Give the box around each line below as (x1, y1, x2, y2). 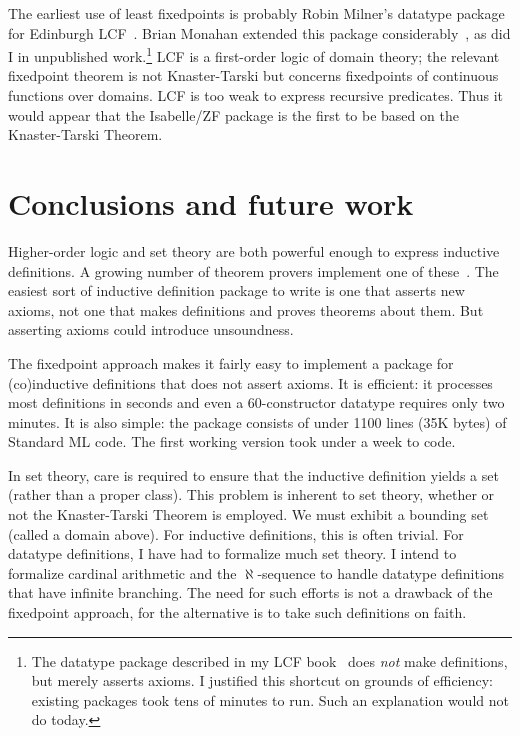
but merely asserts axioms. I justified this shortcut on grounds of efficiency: (31, 670, 493, 691)
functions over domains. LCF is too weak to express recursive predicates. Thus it (8, 85, 504, 106)
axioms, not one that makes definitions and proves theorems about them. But (8, 299, 484, 320)
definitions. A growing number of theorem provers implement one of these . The (8, 260, 499, 281)
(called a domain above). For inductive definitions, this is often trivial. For (8, 523, 464, 544)
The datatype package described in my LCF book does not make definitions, (31, 650, 508, 671)
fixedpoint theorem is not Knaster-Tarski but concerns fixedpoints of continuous (8, 65, 499, 86)
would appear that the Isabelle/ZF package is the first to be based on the (8, 104, 459, 125)
